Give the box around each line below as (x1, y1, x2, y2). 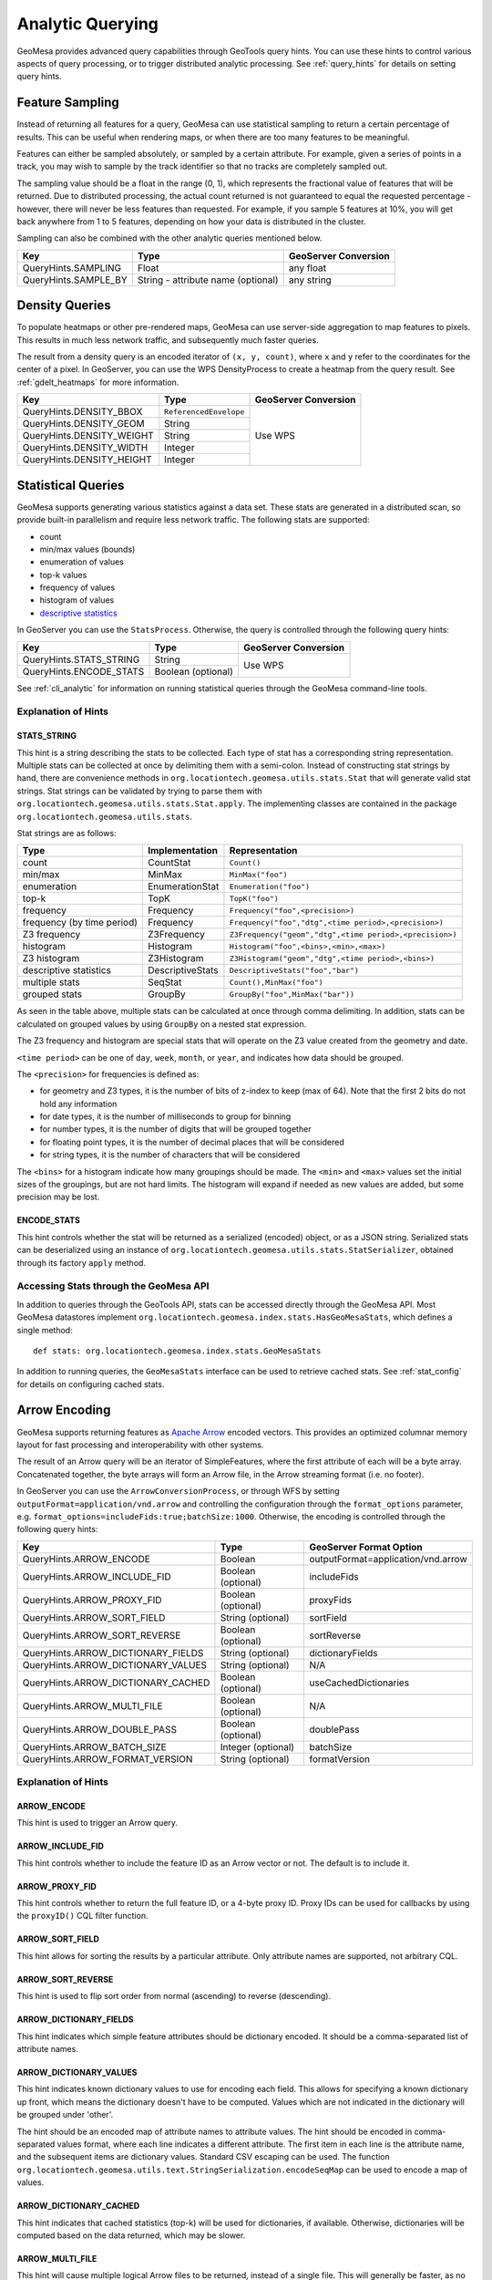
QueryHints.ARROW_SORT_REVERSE (22, 1629, 181, 1642)
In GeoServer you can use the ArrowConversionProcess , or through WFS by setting (16, 1486, 341, 1497)
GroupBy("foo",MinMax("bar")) (229, 990, 355, 999)
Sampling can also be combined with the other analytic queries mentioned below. (16, 233, 323, 244)
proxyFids (309, 1593, 353, 1606)
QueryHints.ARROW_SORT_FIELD (22, 1611, 166, 1623)
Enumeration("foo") (229, 881, 310, 891)
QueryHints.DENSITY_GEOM (22, 418, 145, 430)
